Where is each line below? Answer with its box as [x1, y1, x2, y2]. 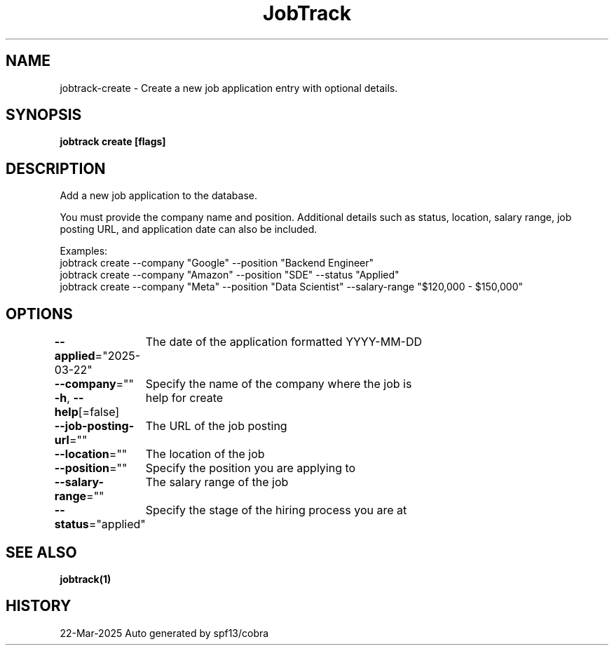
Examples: [60, 245, 108, 257]
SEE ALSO [6, 543, 77, 561]
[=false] [78, 405, 120, 420]
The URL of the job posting [145, 419, 287, 434]
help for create [145, 391, 224, 405]
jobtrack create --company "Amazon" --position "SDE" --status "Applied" [60, 269, 400, 281]
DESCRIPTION [6, 159, 106, 177]
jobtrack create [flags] [60, 135, 166, 148]
